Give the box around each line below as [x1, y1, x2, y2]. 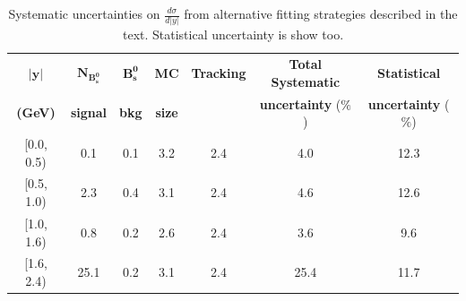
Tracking [191, 63, 246, 82]
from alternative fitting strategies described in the [184, 4, 458, 22]
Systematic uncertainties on [8, 4, 160, 22]
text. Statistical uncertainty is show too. [122, 25, 344, 44]
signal [70, 103, 108, 122]
